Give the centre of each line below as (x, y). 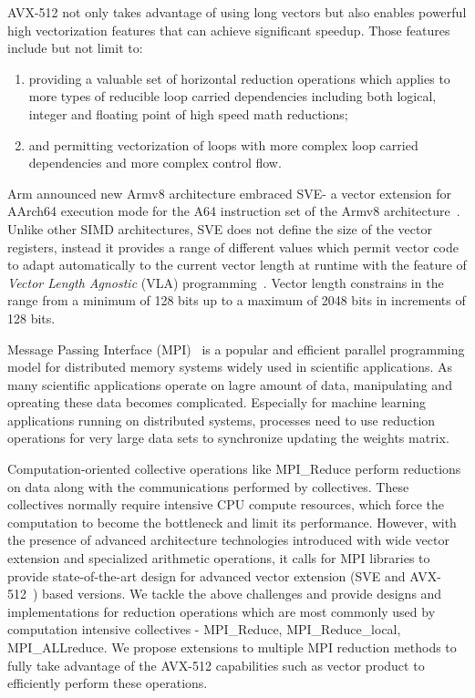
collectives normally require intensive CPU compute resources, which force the (226, 504)
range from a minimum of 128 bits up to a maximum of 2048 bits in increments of (237, 300)
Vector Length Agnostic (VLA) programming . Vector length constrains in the (226, 282)
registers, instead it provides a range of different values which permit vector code (233, 246)
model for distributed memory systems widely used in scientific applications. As (230, 367)
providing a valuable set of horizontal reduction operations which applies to (239, 78)
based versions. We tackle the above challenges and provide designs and (242, 594)
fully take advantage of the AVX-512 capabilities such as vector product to (216, 665)
